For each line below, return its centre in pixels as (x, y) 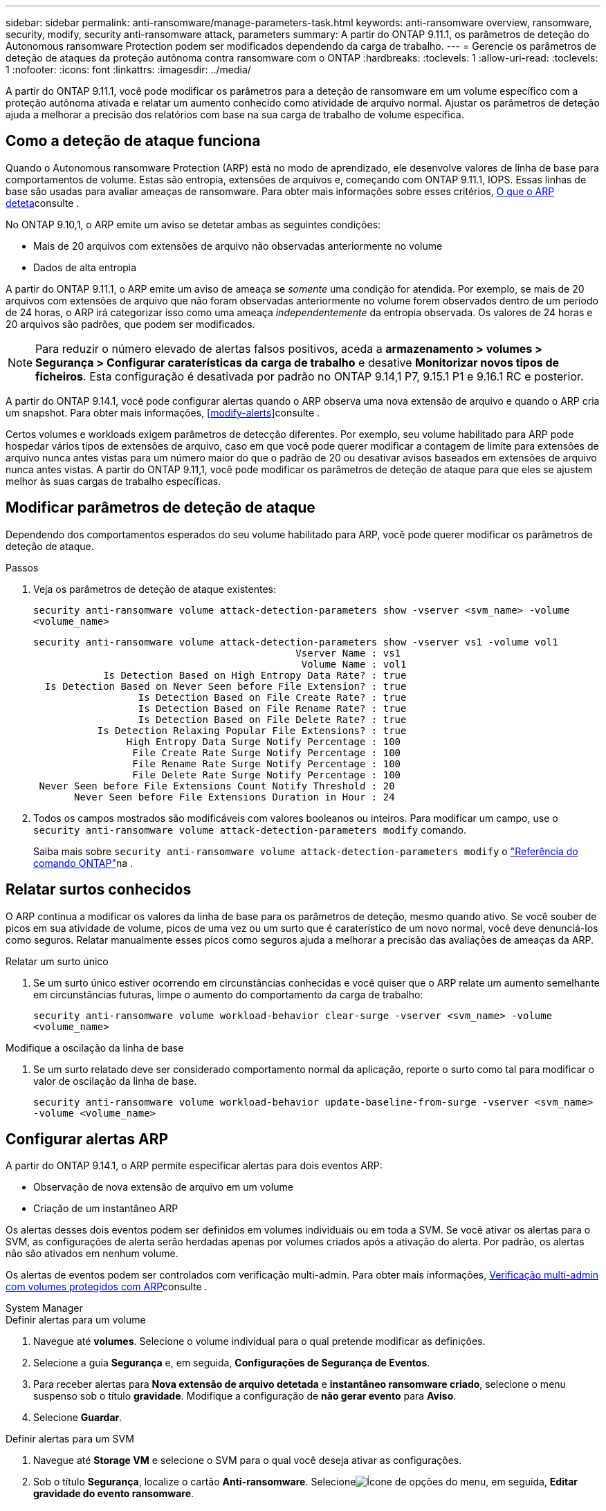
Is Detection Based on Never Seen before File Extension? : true (226, 686)
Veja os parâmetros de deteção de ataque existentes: (155, 589)
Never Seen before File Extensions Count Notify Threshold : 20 (217, 786)
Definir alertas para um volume (76, 1320)
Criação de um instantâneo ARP (106, 1209)
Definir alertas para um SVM (70, 1439)
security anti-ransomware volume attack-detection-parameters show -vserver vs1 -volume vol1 (296, 642)
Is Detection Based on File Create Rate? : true (272, 697)
